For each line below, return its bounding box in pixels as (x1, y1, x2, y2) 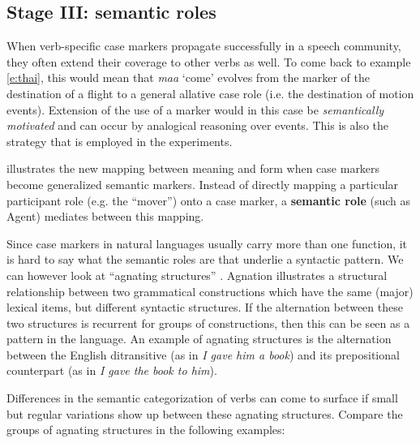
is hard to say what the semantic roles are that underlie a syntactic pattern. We (6, 251, 404, 268)
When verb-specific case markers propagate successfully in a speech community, (6, 37, 401, 54)
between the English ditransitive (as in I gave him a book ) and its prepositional (6, 346, 400, 363)
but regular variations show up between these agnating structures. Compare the (6, 405, 403, 422)
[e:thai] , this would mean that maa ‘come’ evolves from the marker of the (6, 69, 370, 86)
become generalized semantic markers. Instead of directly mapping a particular (6, 175, 399, 192)
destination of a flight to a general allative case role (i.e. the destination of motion (6, 84, 414, 101)
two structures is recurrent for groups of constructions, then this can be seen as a (6, 314, 410, 331)
